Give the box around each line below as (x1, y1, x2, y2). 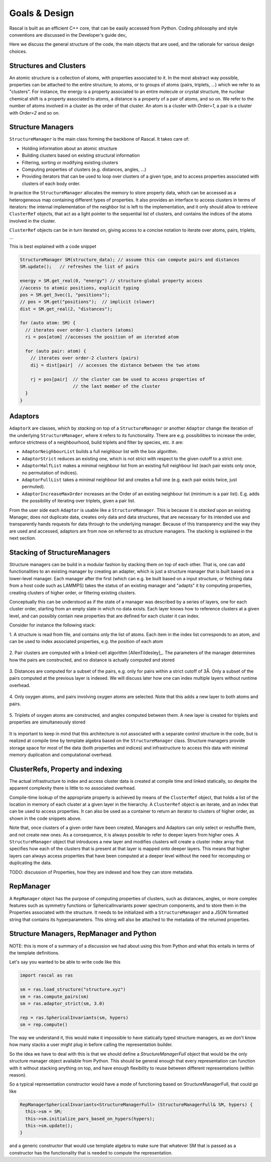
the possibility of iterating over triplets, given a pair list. (22, 498, 135, 504)
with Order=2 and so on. (9, 110, 60, 116)
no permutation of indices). (22, 470, 78, 476)
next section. (9, 535, 36, 541)
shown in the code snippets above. (9, 815, 82, 821)
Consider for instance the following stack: (9, 622, 96, 628)
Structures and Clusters (9, 61, 86, 70)
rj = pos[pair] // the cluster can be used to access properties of (30, 376, 205, 382)
